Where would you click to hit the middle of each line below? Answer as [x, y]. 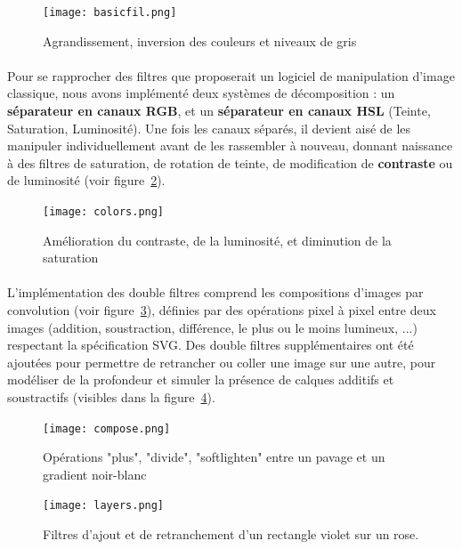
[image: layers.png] [104, 506]
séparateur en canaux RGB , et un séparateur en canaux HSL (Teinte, [219, 111]
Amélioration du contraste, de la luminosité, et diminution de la [217, 240]
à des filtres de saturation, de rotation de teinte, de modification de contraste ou [230, 162]
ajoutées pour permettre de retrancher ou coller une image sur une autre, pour [222, 362]
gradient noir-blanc [95, 474]
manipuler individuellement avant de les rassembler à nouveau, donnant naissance [230, 145]
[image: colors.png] [104, 212]
